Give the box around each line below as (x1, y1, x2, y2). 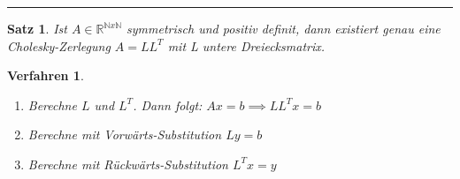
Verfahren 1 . (7, 66, 84, 85)
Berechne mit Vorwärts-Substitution (27, 125, 222, 144)
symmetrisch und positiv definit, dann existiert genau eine (126, 19, 441, 37)
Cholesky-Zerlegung (7, 36, 111, 55)
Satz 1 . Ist (7, 19, 67, 37)
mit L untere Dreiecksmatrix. (167, 36, 326, 55)
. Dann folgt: (133, 95, 203, 114)
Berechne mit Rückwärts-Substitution (27, 154, 228, 173)
